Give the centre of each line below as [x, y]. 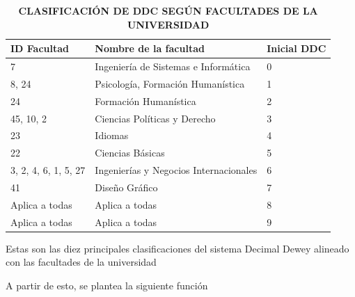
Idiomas [112, 135]
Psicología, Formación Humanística [170, 83]
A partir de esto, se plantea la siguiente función [107, 285]
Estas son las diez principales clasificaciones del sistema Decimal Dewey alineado [177, 248]
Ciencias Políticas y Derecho [155, 118]
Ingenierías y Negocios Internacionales [176, 170]
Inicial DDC [297, 48]
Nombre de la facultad [150, 48]
